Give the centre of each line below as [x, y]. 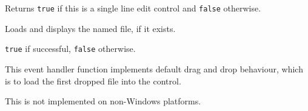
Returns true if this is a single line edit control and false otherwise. [133, 8]
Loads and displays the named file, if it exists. [90, 28]
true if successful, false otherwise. [70, 49]
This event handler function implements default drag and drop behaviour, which [154, 68]
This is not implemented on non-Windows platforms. [103, 101]
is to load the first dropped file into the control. [93, 81]
